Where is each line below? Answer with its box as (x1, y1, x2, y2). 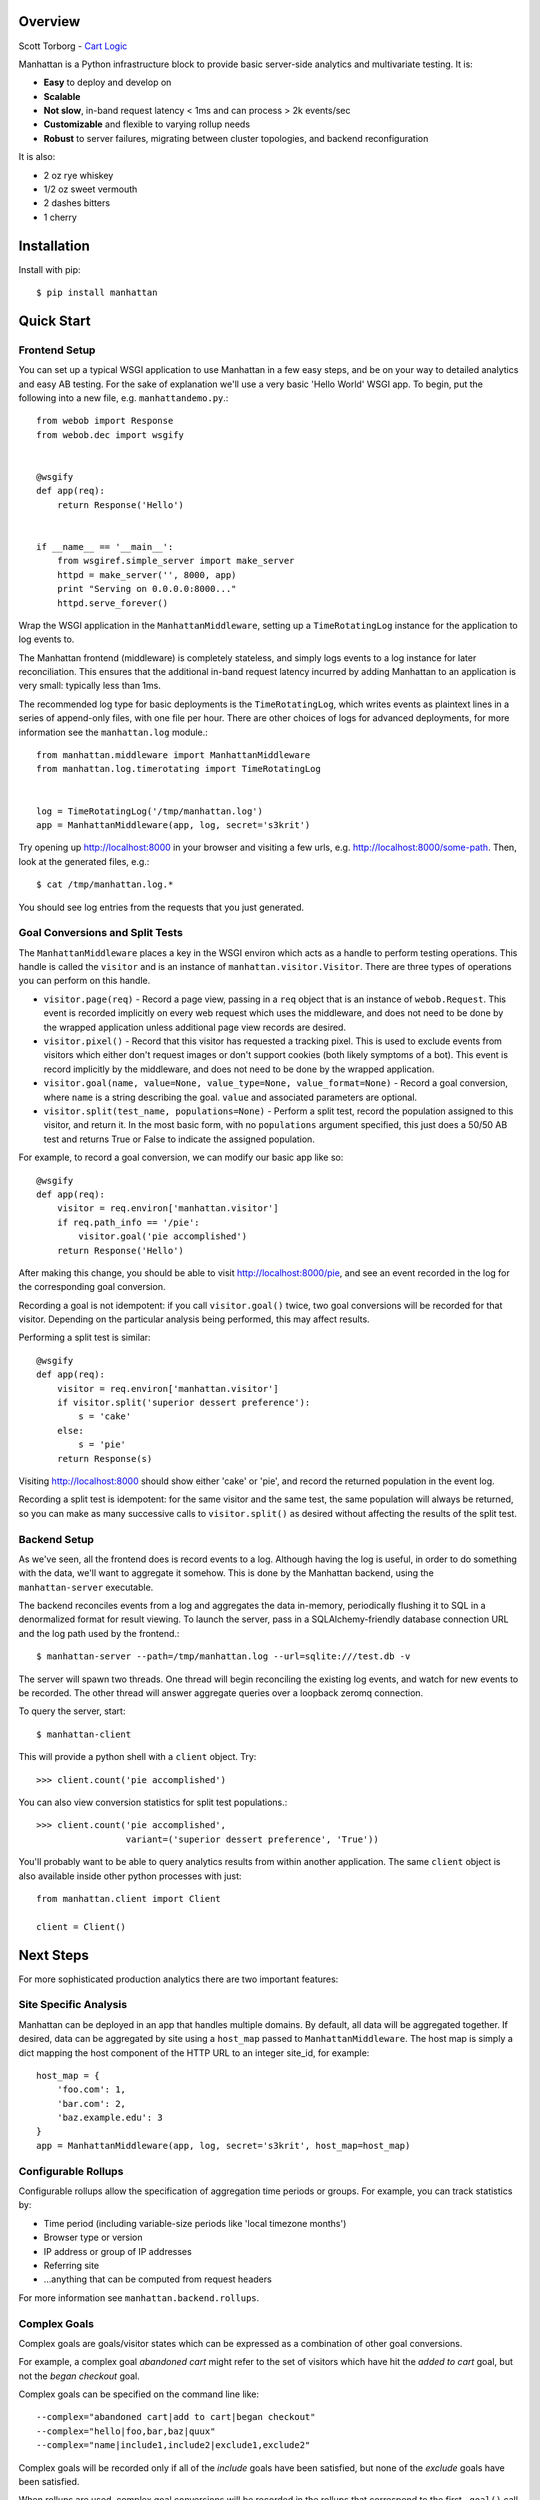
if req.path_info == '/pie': (56, 1216, 200, 1228)
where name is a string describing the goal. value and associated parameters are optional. (43, 1091, 418, 1103)
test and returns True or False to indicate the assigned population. (43, 1133, 315, 1145)
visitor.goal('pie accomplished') (78, 1231, 248, 1242)
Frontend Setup (18, 343, 96, 357)
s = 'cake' (78, 1411, 132, 1422)
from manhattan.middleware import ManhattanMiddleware (36, 750, 311, 761)
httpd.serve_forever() (56, 597, 169, 609)
